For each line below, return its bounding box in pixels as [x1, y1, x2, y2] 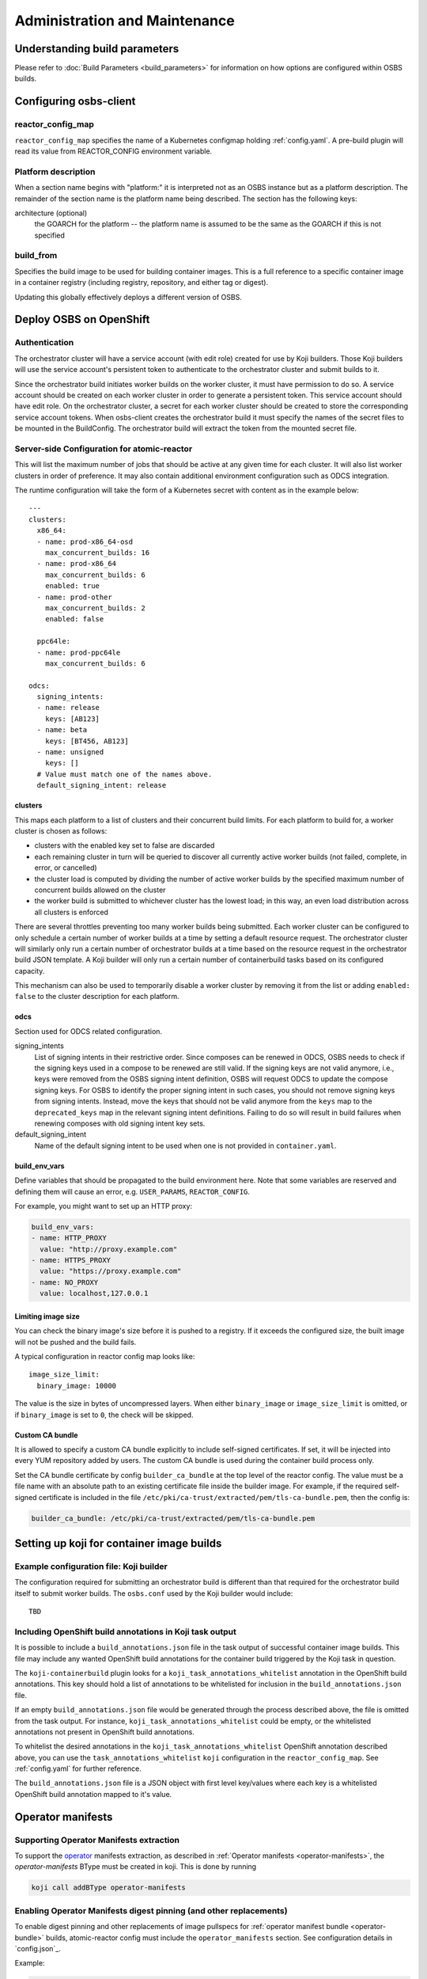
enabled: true [44, 582, 100, 591]
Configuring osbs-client [14, 95, 136, 108]
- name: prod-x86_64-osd [36, 537, 134, 546]
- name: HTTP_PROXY [31, 1233, 107, 1243]
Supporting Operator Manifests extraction [14, 1834, 180, 1845]
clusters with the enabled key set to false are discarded [34, 841, 215, 850]
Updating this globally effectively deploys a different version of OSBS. [14, 292, 243, 302]
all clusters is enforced [34, 907, 108, 917]
